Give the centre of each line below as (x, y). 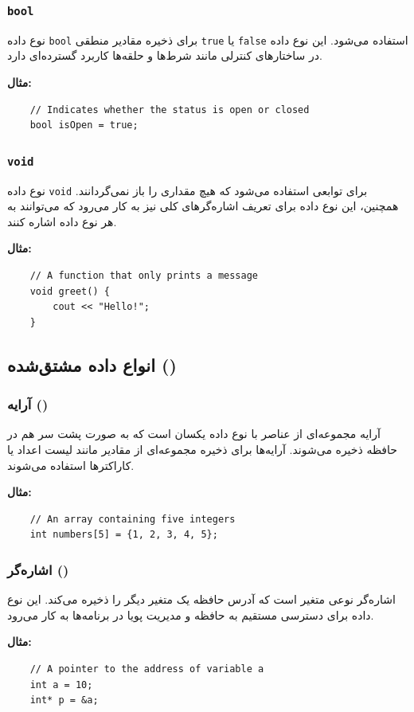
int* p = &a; (64, 700)
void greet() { (70, 291)
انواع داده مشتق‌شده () (92, 364)
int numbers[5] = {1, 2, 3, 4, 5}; (124, 535)
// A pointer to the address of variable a (147, 669)
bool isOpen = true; (84, 125)
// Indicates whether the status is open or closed (170, 110)
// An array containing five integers (133, 519)
